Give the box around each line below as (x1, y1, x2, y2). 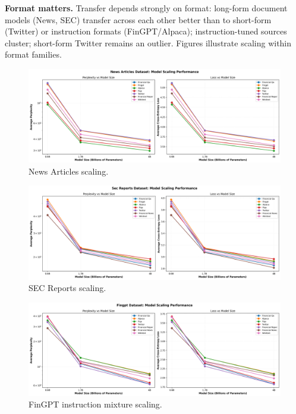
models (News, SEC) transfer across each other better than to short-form (5, 13, 272, 26)
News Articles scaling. (29, 165, 109, 177)
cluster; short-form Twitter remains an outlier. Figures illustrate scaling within (5, 36, 292, 49)
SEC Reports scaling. (29, 282, 106, 294)
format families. (5, 48, 62, 61)
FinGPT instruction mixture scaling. (29, 398, 162, 410)
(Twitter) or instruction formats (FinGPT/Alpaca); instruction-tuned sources (5, 25, 287, 37)
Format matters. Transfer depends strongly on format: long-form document (5, 2, 288, 14)
